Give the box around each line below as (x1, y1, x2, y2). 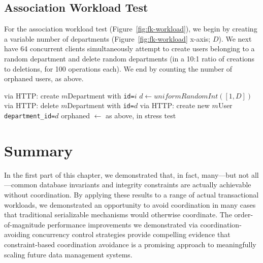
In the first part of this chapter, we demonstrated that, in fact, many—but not (4, 169, 249, 180)
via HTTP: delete (4, 100, 59, 111)
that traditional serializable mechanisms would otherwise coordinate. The (4, 209, 232, 220)
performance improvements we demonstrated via (47, 219, 198, 229)
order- (234, 209, 253, 220)
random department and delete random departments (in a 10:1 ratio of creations (4, 53, 255, 63)
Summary (4, 140, 73, 160)
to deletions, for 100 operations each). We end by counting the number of (4, 63, 233, 74)
